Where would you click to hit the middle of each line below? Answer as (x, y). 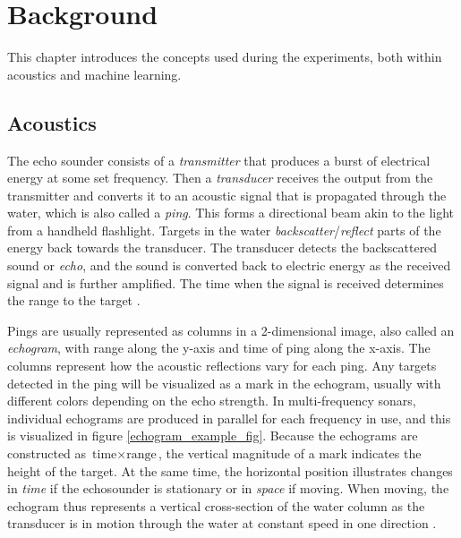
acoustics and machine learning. (94, 74)
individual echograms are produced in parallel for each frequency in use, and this (229, 418)
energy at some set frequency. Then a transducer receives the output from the (220, 178)
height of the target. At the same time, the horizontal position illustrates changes (230, 470)
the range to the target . (74, 300)
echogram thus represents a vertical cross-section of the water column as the (216, 505)
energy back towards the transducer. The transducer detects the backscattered (222, 248)
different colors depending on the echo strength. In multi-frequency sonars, (212, 401)
